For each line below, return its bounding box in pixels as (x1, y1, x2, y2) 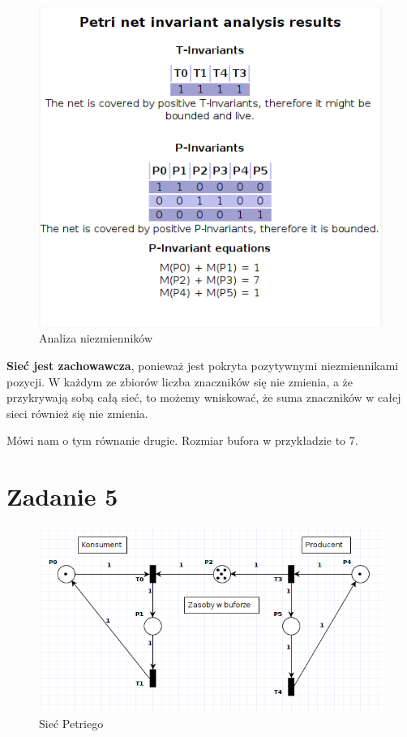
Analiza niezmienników (39, 330, 152, 347)
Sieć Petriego (39, 715, 104, 732)
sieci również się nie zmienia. (6, 404, 148, 421)
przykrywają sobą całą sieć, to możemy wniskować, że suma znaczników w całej (6, 389, 401, 406)
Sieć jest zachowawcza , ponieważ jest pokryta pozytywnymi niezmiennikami (6, 357, 399, 373)
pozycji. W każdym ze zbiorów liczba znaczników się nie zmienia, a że (6, 373, 353, 390)
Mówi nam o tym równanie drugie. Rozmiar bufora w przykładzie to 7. (6, 432, 358, 449)
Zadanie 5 (6, 480, 118, 513)
